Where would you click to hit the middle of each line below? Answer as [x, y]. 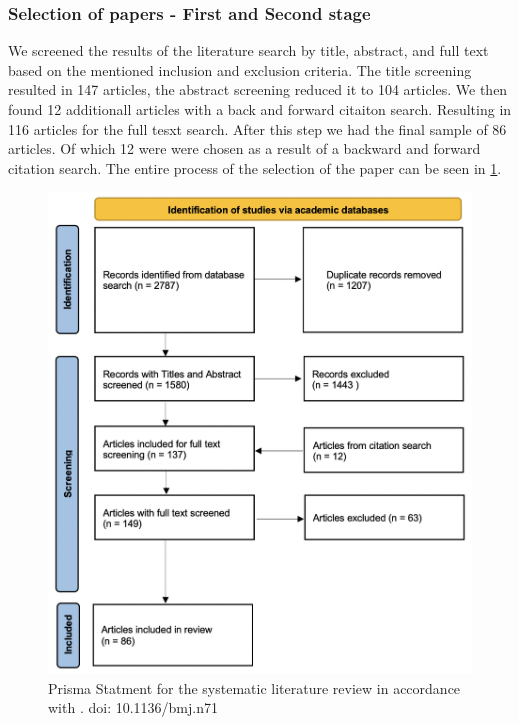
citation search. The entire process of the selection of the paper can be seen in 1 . [255, 167]
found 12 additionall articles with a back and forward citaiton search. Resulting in [260, 109]
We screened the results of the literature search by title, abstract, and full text [248, 50]
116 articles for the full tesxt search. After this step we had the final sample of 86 [257, 128]
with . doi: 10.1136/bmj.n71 [133, 707]
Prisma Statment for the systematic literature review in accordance [254, 687]
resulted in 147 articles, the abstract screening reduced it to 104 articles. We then [258, 89]
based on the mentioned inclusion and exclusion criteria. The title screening [240, 69]
